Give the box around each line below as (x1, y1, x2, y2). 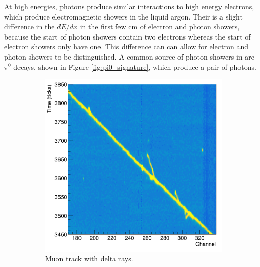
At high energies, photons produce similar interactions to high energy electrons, (4, 1, 254, 11)
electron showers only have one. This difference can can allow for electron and (4, 41, 248, 52)
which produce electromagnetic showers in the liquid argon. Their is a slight (4, 11, 243, 22)
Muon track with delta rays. (45, 253, 133, 264)
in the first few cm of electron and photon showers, (79, 21, 240, 32)
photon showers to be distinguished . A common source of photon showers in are (4, 51, 254, 62)
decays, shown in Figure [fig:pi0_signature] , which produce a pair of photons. (13, 61, 256, 72)
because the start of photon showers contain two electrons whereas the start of (4, 31, 251, 42)
